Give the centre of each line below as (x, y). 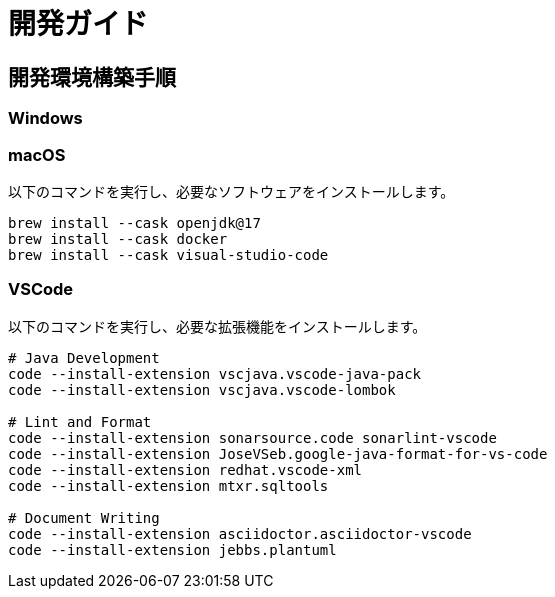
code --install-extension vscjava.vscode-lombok (202, 389)
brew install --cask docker (118, 238)
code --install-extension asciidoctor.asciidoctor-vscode (240, 533)
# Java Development (84, 357)
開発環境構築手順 (92, 77)
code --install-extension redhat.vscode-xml (185, 469)
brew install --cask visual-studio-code (168, 254)
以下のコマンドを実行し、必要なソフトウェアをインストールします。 (231, 191)
